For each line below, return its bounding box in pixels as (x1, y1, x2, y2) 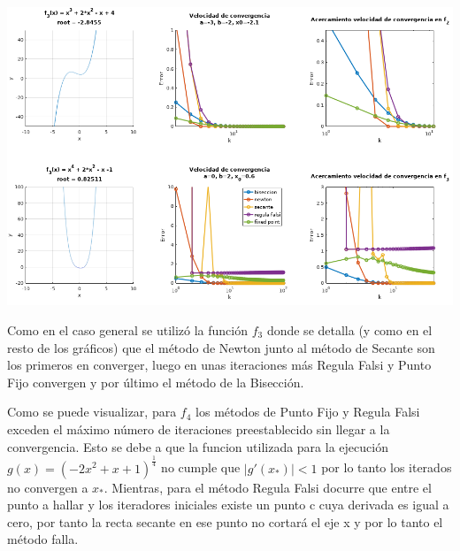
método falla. (7, 530, 79, 548)
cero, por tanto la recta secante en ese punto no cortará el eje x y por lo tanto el (7, 512, 443, 531)
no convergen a (7, 478, 88, 496)
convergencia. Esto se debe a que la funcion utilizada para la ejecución (7, 437, 388, 455)
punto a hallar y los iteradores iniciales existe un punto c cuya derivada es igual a (7, 495, 449, 514)
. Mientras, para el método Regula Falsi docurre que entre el (103, 478, 432, 496)
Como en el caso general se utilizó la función (7, 321, 248, 340)
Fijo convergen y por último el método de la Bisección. (7, 372, 304, 391)
